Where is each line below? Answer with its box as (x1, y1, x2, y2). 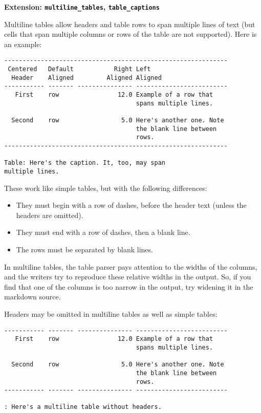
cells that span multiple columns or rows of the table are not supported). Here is (4, 29, 257, 39)
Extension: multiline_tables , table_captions (4, 2, 160, 12)
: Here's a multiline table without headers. (4, 403, 162, 411)
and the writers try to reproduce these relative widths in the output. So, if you (4, 271, 251, 282)
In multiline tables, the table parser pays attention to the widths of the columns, (4, 261, 257, 272)
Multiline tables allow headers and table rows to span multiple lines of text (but (4, 18, 255, 29)
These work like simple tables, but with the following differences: (4, 182, 207, 193)
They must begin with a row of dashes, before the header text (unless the (16, 200, 247, 210)
